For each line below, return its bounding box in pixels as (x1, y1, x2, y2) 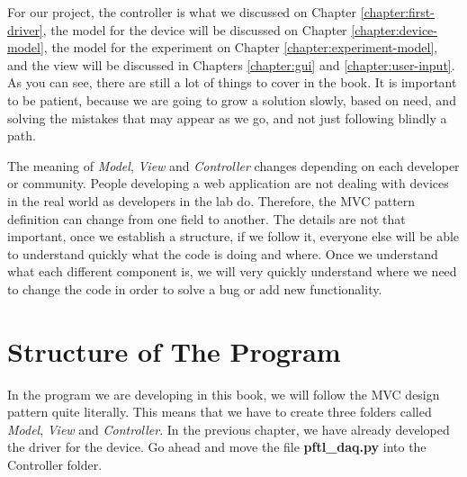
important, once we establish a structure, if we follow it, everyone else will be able (7, 227, 460, 246)
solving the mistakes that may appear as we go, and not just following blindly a (7, 108, 447, 127)
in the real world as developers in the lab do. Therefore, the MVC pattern (7, 191, 416, 210)
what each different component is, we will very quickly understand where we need (7, 262, 457, 281)
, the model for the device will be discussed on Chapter (42, 20, 347, 39)
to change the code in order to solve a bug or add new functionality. (7, 279, 382, 298)
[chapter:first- (360, 3, 435, 21)
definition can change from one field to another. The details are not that (7, 209, 406, 228)
